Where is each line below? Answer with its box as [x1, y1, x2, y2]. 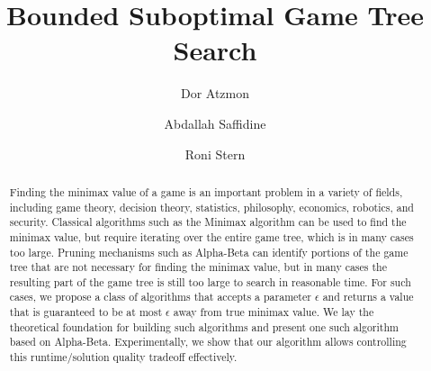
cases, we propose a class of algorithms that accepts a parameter [9, 289, 311, 304]
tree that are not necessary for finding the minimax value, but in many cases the [9, 259, 387, 275]
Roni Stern [184, 144, 246, 163]
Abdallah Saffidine [164, 113, 266, 132]
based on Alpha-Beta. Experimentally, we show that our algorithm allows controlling [9, 334, 407, 349]
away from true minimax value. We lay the [173, 304, 374, 320]
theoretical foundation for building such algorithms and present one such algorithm [9, 319, 399, 334]
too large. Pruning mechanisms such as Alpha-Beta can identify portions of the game [9, 244, 409, 259]
